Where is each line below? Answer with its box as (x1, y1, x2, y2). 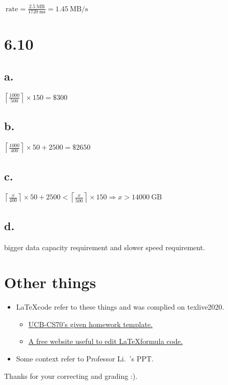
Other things (4, 272, 96, 293)
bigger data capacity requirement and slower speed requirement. (4, 241, 205, 252)
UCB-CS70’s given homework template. (28, 318, 153, 329)
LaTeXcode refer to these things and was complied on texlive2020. (16, 301, 224, 312)
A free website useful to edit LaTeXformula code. (28, 336, 183, 347)
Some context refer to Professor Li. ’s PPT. (16, 353, 154, 364)
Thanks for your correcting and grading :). (4, 370, 138, 381)
